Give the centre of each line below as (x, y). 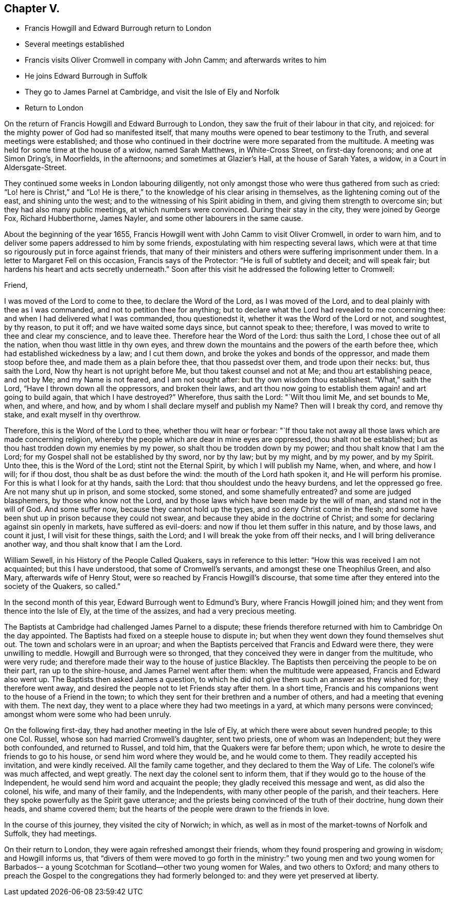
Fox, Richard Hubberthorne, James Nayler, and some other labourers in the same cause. (154, 218)
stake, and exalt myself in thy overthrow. (73, 415)
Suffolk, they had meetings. (51, 834)
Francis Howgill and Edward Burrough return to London (118, 28)
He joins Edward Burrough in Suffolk (86, 76)
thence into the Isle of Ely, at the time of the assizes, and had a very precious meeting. (150, 611)
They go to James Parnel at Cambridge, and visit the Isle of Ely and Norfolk (152, 92)
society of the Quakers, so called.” (62, 586)
